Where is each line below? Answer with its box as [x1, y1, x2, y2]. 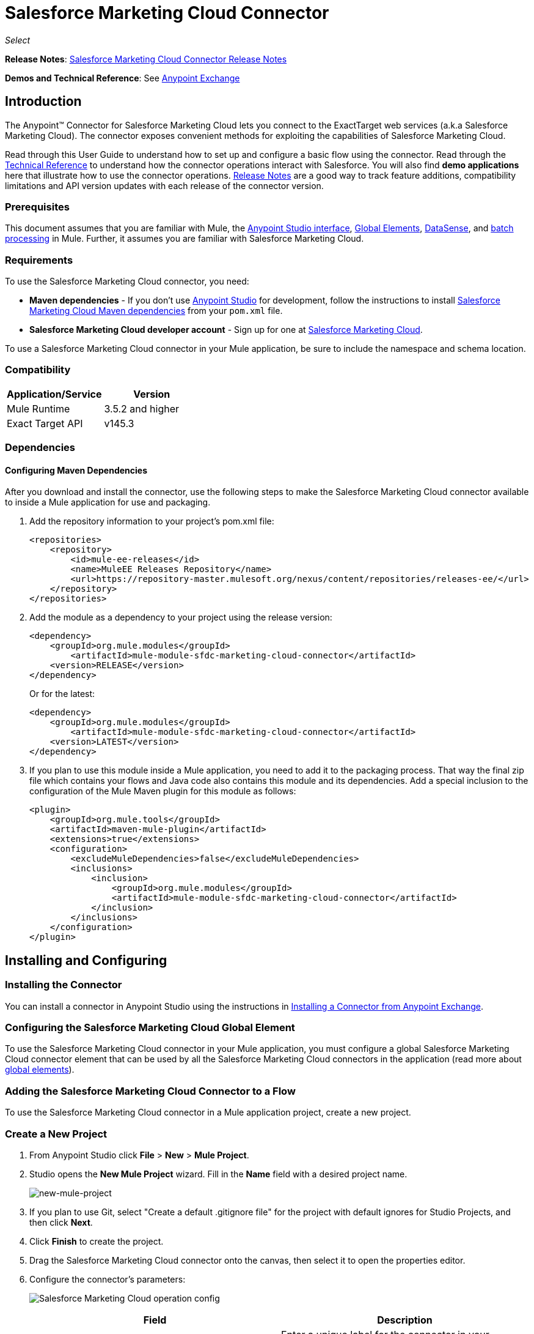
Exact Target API [7, 417, 83, 430]
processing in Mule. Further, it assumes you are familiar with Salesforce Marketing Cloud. [5, 233, 364, 244]
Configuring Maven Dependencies [5, 464, 148, 475]
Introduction [5, 94, 82, 110]
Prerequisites [5, 200, 70, 213]
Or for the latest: [29, 688, 95, 699]
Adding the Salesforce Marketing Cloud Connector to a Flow [5, 1084, 296, 1097]
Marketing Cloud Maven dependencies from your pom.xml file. [29, 305, 283, 316]
